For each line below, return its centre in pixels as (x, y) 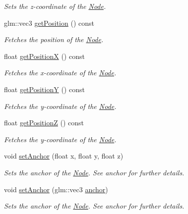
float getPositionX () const (44, 56)
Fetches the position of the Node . (54, 39)
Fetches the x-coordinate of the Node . (60, 73)
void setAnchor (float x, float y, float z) (64, 156)
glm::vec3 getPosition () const (49, 23)
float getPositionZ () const (44, 123)
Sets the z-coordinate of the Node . (55, 6)
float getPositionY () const (44, 89)
